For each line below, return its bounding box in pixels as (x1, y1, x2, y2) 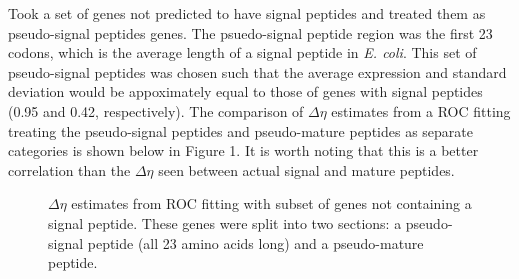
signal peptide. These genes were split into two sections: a (48, 212, 402, 233)
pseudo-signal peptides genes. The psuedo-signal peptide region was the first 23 (8, 22, 493, 43)
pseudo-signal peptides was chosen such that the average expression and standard (8, 61, 507, 82)
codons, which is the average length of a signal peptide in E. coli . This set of (8, 42, 477, 63)
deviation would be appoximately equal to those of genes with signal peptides (8, 81, 483, 102)
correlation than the (8, 159, 131, 180)
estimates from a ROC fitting (331, 100, 511, 121)
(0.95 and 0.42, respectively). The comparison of (8, 100, 304, 121)
